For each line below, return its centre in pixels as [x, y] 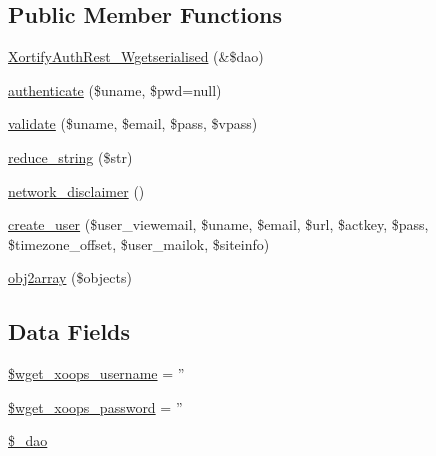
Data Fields [69, 331]
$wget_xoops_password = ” [95, 406]
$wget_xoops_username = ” [96, 373]
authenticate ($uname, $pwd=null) [115, 89]
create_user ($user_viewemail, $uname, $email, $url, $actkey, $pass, [218, 224]
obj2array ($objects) [70, 277]
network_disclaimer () [76, 190]
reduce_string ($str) [70, 156]
